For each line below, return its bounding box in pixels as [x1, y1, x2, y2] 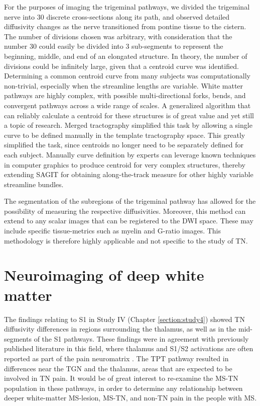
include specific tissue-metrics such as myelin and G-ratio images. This [4, 225, 221, 236]
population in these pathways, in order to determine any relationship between [4, 382, 243, 393]
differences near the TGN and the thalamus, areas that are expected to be [4, 363, 232, 373]
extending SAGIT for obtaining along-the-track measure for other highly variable [4, 169, 253, 180]
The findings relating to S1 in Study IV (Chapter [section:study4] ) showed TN [4, 313, 245, 324]
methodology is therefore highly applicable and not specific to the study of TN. [4, 235, 248, 246]
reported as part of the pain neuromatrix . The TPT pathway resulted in [4, 353, 229, 363]
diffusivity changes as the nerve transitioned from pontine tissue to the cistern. [4, 21, 246, 32]
